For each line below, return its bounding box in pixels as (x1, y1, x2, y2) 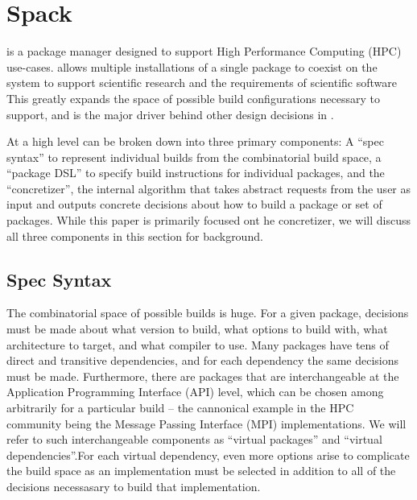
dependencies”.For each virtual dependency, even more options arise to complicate (6, 446, 410, 463)
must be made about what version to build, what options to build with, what (6, 320, 388, 337)
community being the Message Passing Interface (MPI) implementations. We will (6, 415, 407, 432)
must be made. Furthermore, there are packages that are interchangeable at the (6, 367, 399, 384)
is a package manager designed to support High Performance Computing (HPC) (6, 43, 402, 60)
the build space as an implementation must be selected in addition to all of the (6, 462, 396, 479)
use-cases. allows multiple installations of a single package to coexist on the (6, 58, 378, 75)
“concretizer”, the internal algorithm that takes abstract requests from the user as (6, 180, 411, 196)
